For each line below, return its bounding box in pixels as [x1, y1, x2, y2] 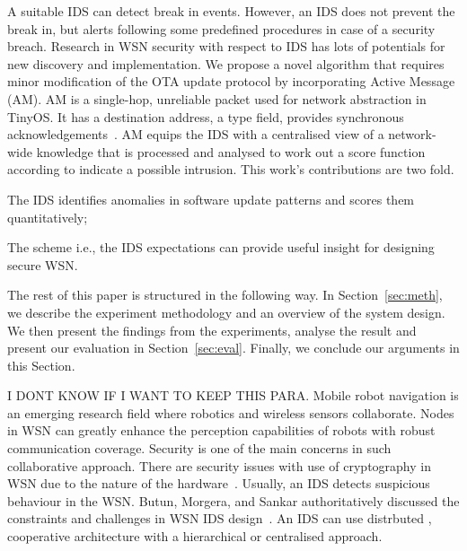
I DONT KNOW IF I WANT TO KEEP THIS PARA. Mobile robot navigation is [7, 386, 459, 405]
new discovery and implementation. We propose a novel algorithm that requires [7, 54, 445, 73]
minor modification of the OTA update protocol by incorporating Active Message [7, 72, 455, 91]
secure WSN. [7, 255, 78, 274]
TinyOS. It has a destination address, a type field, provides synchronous [7, 107, 404, 126]
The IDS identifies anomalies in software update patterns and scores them [7, 189, 415, 208]
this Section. [7, 355, 75, 374]
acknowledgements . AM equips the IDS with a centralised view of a [7, 125, 384, 144]
